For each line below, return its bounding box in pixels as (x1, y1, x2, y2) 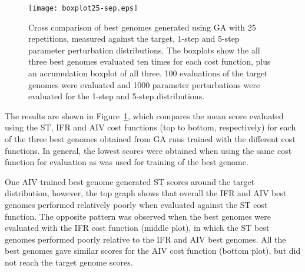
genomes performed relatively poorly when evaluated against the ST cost (5, 198, 268, 210)
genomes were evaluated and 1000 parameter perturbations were (28, 78, 260, 90)
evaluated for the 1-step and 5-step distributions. (28, 90, 205, 102)
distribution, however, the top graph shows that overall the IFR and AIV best (5, 187, 287, 199)
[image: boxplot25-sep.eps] (28, 4, 138, 12)
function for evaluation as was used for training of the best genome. (5, 156, 248, 168)
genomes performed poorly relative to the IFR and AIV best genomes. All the (5, 233, 286, 245)
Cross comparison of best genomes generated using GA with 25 (28, 21, 256, 33)
